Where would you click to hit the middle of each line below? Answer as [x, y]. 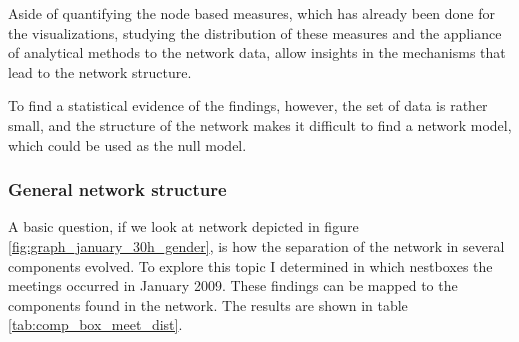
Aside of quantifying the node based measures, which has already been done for [252, 13]
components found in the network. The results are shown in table [208, 304]
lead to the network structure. [100, 71]
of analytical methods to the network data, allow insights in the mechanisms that [257, 52]
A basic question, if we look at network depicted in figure [183, 226]
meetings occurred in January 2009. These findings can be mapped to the [233, 285]
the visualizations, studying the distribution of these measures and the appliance [255, 32]
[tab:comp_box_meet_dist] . [95, 324]
